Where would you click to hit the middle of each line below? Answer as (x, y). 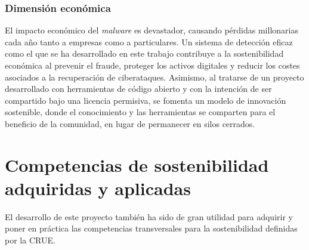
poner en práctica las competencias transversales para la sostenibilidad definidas (151, 228)
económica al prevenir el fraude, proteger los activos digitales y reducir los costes (152, 65)
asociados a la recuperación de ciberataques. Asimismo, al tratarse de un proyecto (154, 77)
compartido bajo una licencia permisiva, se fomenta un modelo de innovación (146, 100)
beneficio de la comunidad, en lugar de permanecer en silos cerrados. (130, 123)
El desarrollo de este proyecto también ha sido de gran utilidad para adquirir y (149, 216)
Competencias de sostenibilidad (137, 164)
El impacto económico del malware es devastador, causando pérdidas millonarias (152, 30)
